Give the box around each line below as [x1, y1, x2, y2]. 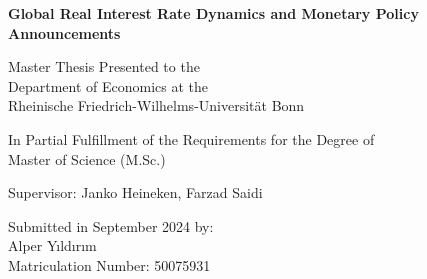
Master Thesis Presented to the [8, 56, 200, 77]
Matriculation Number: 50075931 [8, 254, 211, 275]
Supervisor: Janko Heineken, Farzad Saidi [8, 182, 263, 203]
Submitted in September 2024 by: [8, 215, 214, 236]
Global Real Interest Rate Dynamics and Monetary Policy [8, 3, 419, 23]
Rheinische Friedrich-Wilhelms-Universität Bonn [8, 95, 305, 116]
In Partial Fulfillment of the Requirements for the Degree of [8, 128, 375, 149]
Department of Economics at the [8, 75, 208, 96]
